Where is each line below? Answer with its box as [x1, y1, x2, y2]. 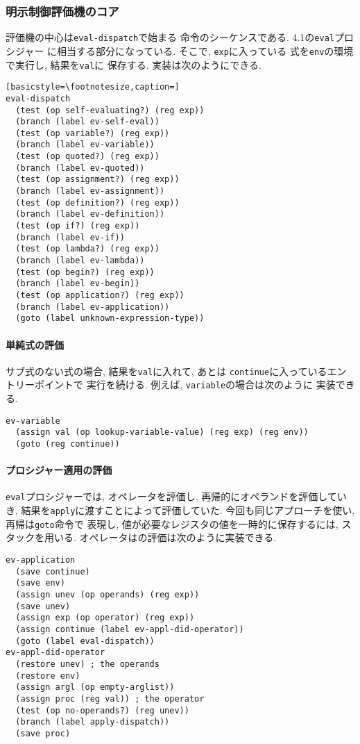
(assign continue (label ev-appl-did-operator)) [15, 624, 244, 634]
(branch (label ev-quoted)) [15, 163, 145, 173]
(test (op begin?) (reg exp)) [15, 267, 155, 277]
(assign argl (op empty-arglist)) [15, 682, 175, 693]
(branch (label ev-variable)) [15, 140, 155, 150]
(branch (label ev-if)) [15, 232, 125, 242]
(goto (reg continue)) [15, 438, 120, 449]
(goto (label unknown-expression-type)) [15, 313, 205, 324]
